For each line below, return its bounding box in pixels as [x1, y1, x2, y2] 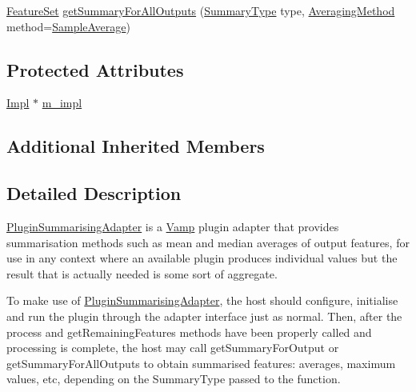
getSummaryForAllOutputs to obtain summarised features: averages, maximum [6, 354, 396, 371]
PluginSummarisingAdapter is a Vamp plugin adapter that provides [6, 218, 339, 234]
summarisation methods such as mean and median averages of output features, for [6, 234, 410, 250]
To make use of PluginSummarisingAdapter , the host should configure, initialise [6, 292, 398, 309]
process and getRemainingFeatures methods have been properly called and [6, 323, 372, 340]
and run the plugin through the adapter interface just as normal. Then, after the [6, 307, 402, 324]
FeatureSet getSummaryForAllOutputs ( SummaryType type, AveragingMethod [6, 2, 395, 18]
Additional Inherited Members [6, 134, 265, 158]
